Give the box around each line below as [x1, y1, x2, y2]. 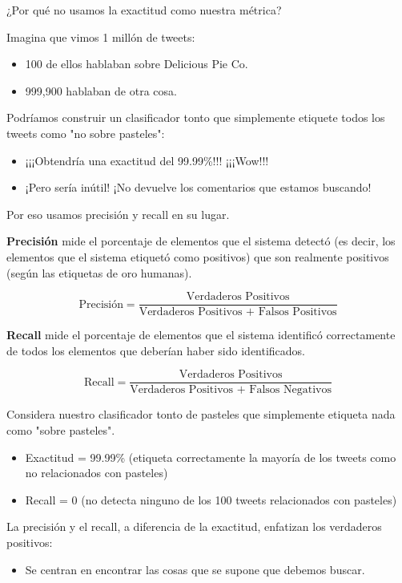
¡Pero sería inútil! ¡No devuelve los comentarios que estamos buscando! [25, 179, 372, 196]
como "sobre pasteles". [6, 422, 115, 439]
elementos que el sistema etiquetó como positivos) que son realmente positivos [6, 248, 389, 265]
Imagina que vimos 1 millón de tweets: [6, 28, 195, 45]
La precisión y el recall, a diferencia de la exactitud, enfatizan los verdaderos [6, 518, 382, 535]
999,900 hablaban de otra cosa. [25, 82, 177, 99]
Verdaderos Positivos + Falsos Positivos [139, 306, 337, 318]
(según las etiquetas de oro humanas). [6, 264, 192, 281]
